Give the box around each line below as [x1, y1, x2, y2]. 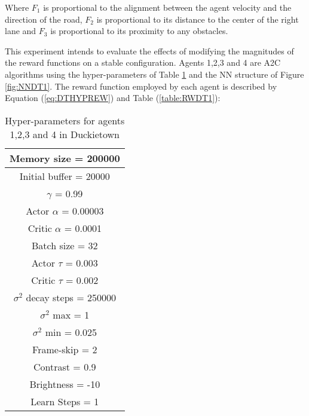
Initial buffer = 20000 [19, 169, 110, 183]
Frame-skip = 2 [32, 342, 97, 356]
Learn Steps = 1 [30, 394, 99, 408]
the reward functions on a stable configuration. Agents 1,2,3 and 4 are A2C [5, 56, 281, 69]
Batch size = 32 [32, 238, 98, 252]
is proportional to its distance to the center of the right [96, 13, 299, 25]
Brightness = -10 [29, 377, 100, 391]
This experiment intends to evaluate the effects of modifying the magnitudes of [5, 44, 294, 57]
